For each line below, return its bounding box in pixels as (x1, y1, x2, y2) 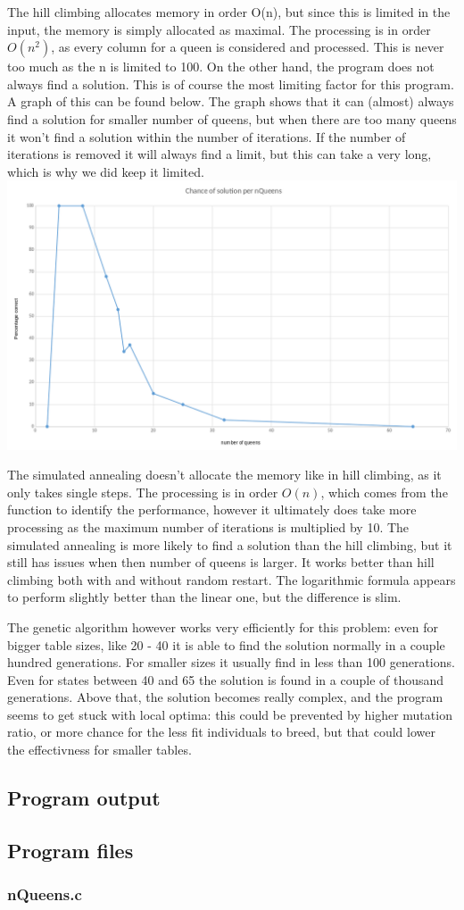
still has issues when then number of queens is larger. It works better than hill (7, 553, 435, 572)
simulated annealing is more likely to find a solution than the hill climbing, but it (7, 535, 452, 554)
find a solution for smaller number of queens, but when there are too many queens (7, 109, 457, 128)
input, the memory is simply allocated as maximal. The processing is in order (7, 20, 431, 38)
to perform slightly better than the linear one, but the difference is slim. (7, 588, 402, 606)
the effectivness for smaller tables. (7, 740, 192, 759)
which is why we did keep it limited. (7, 162, 204, 180)
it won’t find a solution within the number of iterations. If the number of (7, 127, 406, 146)
